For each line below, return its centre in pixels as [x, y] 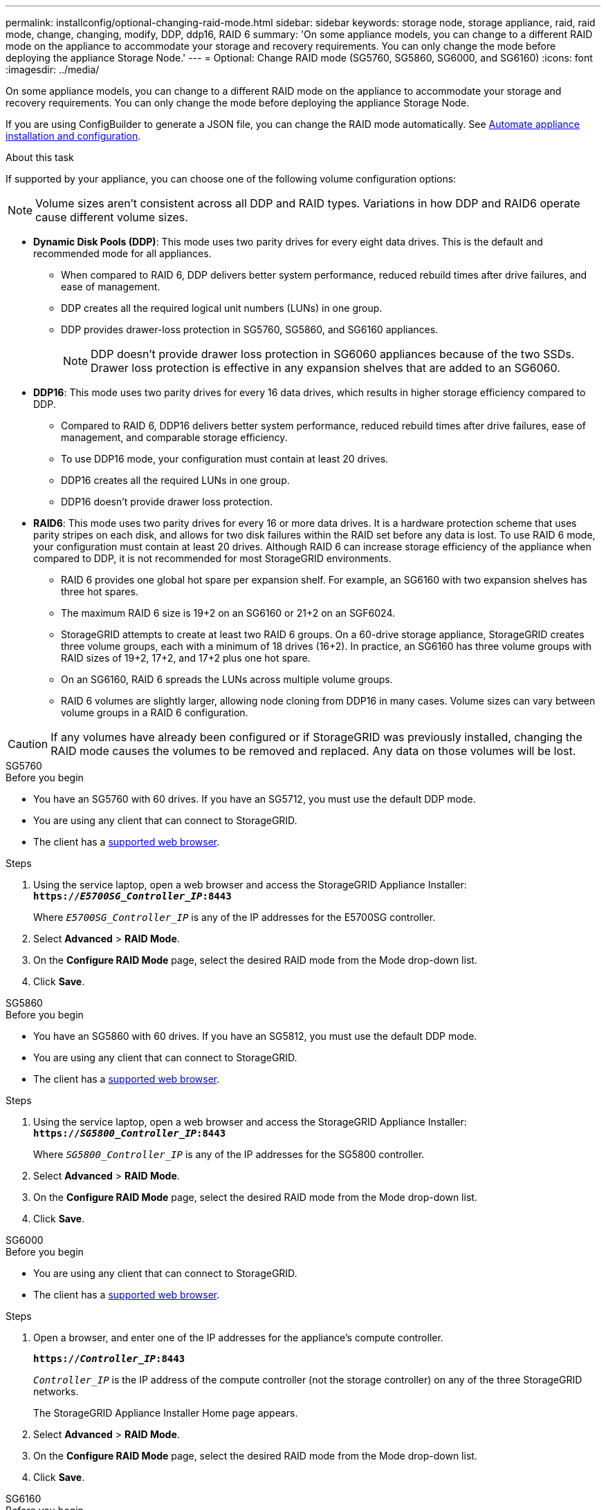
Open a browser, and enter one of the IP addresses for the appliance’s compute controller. [238, 1337]
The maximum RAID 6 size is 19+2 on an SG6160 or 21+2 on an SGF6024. [228, 613]
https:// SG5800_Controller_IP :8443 [130, 1133]
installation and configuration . [73, 136]
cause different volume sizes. [112, 217]
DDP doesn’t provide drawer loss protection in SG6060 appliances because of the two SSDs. [333, 354]
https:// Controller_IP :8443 [109, 1359]
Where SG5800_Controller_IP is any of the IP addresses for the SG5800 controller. [229, 1154]
